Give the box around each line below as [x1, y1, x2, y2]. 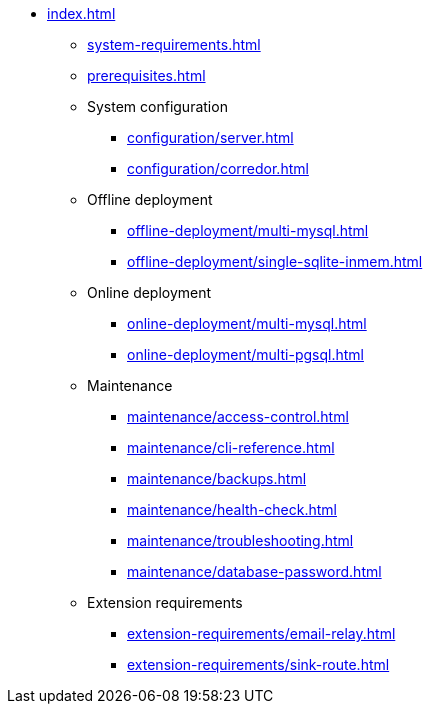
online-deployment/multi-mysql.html [127, 315, 367, 332]
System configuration [87, 98, 228, 115]
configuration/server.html [127, 129, 294, 146]
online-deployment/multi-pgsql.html [127, 346, 364, 363]
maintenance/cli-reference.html [127, 439, 335, 456]
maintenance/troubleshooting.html [127, 532, 354, 549]
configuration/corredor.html [127, 160, 309, 177]
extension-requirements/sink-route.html [127, 656, 390, 673]
